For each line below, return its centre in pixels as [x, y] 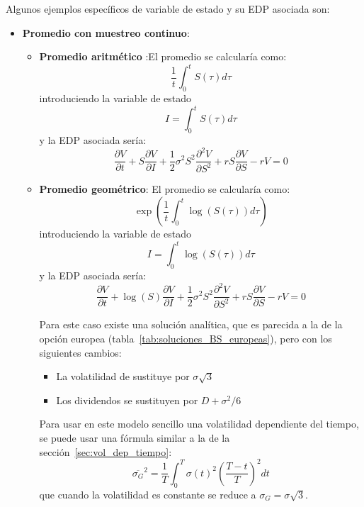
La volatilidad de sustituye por [123, 376]
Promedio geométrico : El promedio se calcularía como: [165, 189]
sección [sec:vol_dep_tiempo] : [106, 451]
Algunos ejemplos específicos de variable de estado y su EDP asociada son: [168, 9]
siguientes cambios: [80, 352]
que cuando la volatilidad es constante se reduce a [148, 494]
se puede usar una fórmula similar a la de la [135, 438]
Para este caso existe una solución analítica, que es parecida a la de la [191, 324]
